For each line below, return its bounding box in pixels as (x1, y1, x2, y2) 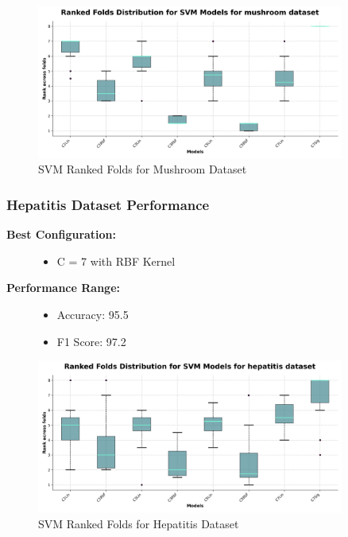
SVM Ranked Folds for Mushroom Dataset (38, 161, 247, 177)
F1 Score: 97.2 (56, 333, 126, 349)
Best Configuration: (6, 226, 117, 243)
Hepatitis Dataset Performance (6, 194, 210, 214)
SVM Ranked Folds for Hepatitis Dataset (38, 515, 239, 531)
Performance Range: (6, 279, 120, 296)
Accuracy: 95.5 (56, 305, 129, 322)
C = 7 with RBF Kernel (56, 252, 176, 269)
